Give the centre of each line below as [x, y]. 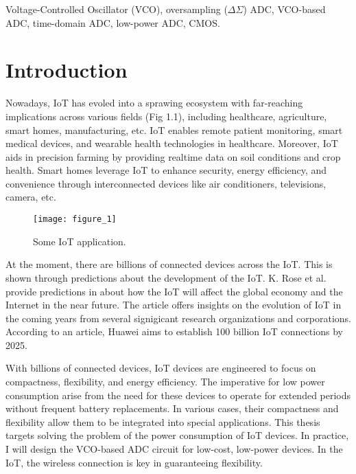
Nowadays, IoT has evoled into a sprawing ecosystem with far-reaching [154, 103]
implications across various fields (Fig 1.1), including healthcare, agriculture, [166, 116]
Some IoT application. [80, 241]
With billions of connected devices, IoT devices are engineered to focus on [161, 368]
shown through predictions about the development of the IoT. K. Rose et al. [166, 277]
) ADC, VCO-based [284, 9]
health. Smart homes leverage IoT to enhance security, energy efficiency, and [166, 170]
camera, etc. [31, 197]
